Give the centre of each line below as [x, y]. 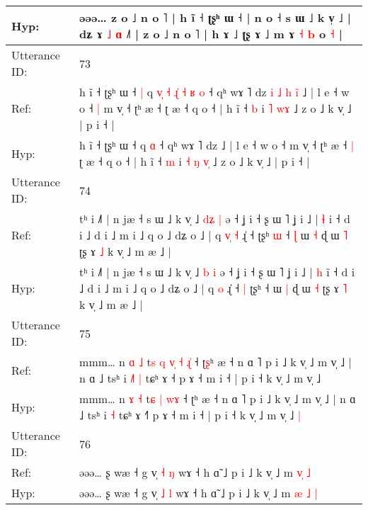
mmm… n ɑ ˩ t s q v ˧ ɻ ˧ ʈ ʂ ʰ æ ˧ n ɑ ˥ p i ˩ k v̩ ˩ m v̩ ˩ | [215, 362]
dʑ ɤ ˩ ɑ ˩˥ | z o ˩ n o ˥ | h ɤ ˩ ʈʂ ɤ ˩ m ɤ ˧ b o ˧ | [211, 34]
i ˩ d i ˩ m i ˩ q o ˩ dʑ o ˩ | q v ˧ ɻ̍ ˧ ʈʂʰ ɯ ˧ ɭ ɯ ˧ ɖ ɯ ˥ [214, 235]
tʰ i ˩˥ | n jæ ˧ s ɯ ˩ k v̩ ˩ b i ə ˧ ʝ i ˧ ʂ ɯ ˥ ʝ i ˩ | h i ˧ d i [217, 272]
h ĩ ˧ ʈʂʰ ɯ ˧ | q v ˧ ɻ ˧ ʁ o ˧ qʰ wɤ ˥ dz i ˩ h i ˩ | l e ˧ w [214, 92]
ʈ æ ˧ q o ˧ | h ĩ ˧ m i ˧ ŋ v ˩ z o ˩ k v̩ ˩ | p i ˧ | [195, 161]
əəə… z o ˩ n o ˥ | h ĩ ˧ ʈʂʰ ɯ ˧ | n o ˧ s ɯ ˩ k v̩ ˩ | [215, 17]
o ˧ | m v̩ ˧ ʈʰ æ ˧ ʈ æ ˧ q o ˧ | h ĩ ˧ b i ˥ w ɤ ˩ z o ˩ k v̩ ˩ [215, 108]
